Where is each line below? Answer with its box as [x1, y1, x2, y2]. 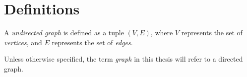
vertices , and [4, 37, 42, 47]
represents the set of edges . [52, 37, 133, 47]
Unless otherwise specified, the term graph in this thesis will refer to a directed [4, 54, 243, 64]
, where [150, 27, 173, 38]
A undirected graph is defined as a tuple [4, 27, 124, 38]
